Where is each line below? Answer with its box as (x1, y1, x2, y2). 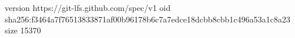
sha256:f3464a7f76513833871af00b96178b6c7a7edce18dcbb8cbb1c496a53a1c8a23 (5, 13, 291, 25)
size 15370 (5, 24, 41, 36)
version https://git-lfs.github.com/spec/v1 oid (5, 2, 171, 13)
